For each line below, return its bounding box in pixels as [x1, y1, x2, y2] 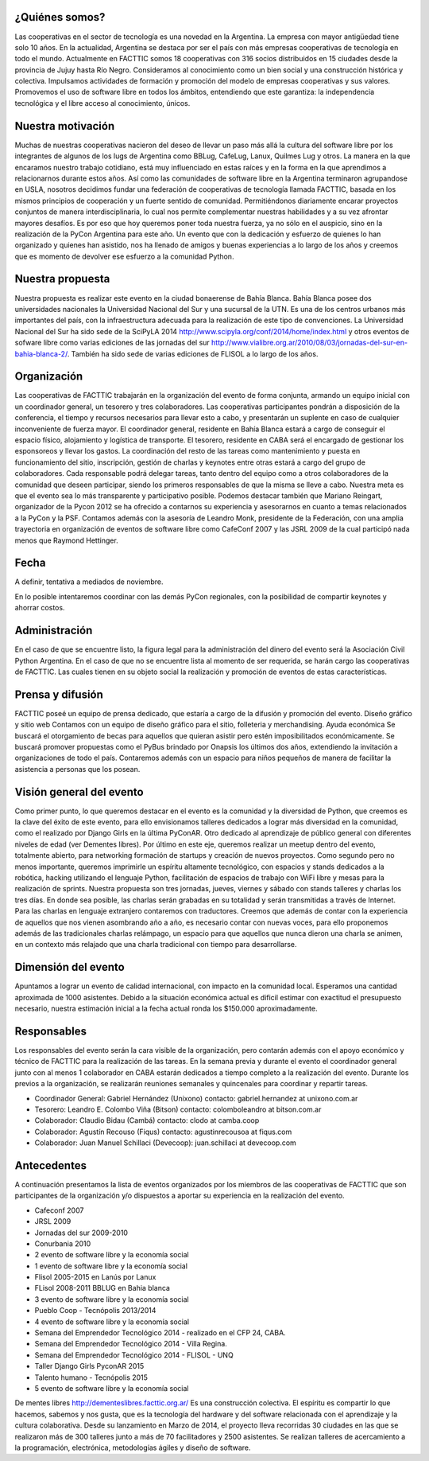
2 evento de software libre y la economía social [34, 1250, 190, 1260]
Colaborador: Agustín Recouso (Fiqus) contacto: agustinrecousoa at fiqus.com [34, 1127, 292, 1136]
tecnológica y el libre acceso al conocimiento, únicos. [14, 98, 191, 107]
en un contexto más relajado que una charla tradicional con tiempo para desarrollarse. [14, 940, 297, 949]
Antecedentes [14, 1159, 87, 1172]
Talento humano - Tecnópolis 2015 [34, 1373, 149, 1382]
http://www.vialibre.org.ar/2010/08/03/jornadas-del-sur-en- [211, 338, 408, 348]
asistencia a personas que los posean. [14, 764, 141, 773]
